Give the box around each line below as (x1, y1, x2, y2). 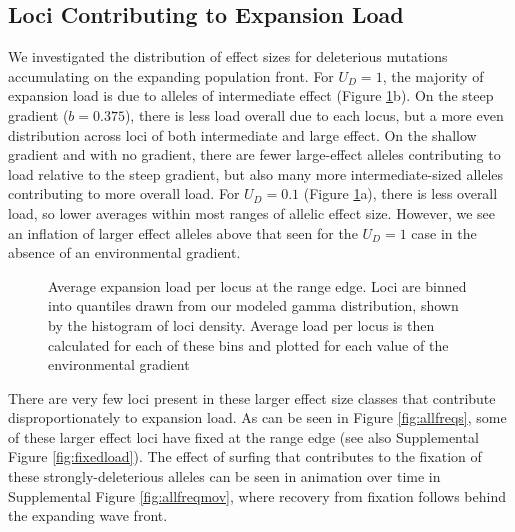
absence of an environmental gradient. (8, 242, 241, 263)
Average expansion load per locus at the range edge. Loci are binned (48, 275, 467, 296)
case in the (411, 222, 477, 243)
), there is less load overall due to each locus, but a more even (124, 104, 504, 125)
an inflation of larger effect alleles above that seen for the (8, 222, 358, 243)
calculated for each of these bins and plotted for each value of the (48, 334, 449, 355)
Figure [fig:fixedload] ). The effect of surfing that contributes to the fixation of (8, 446, 482, 467)
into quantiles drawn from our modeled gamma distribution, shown (48, 295, 459, 316)
